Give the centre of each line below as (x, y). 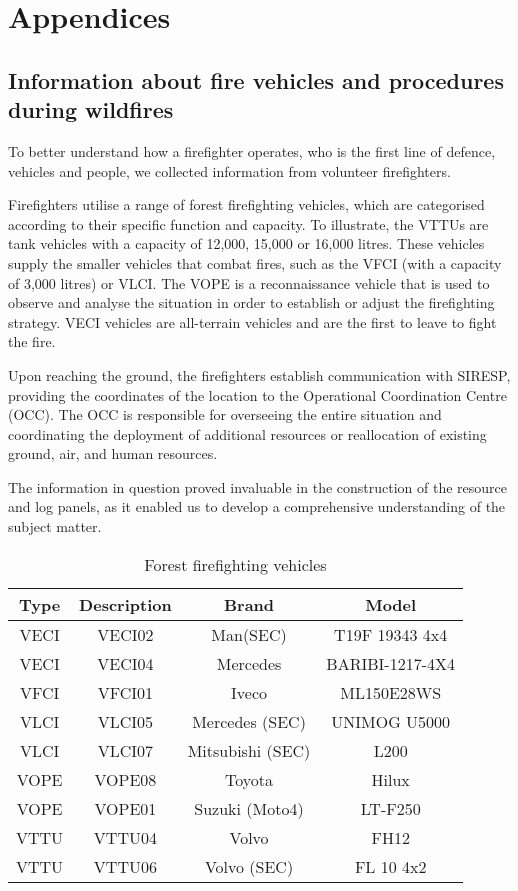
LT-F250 (390, 808)
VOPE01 (125, 808)
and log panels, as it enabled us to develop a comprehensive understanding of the (257, 506)
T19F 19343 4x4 (391, 634)
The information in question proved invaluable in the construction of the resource (258, 486)
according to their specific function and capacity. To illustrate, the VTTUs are (248, 223)
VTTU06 (125, 866)
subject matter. (55, 526)
